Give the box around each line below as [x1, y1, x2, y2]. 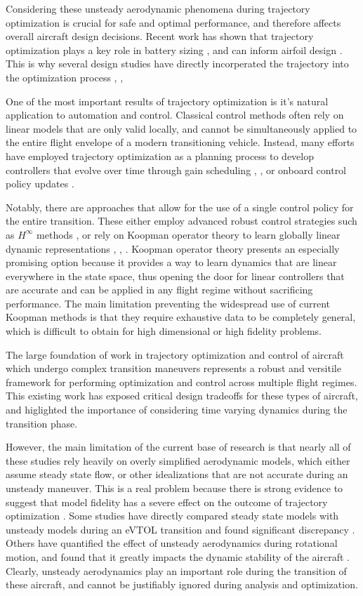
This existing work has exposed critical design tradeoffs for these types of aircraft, [6, 388, 358, 403]
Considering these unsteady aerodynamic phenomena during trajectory [6, 1, 310, 15]
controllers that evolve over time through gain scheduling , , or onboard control [6, 162, 347, 177]
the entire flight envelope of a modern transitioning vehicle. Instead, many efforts [6, 135, 355, 150]
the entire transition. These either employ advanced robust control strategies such [6, 213, 357, 228]
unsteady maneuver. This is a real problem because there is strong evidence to [6, 481, 343, 495]
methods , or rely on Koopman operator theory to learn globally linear [37, 227, 341, 241]
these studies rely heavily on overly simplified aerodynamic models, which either [6, 453, 350, 468]
